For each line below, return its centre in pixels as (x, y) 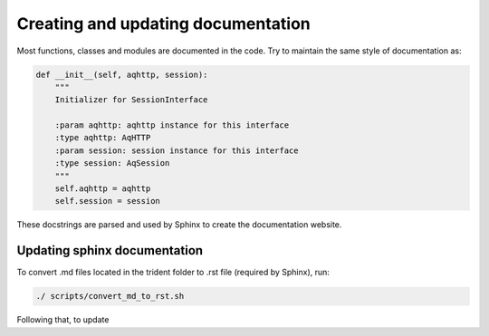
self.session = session (107, 201)
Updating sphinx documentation (110, 250)
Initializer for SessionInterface (131, 100)
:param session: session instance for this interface (177, 150)
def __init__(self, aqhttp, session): (122, 74)
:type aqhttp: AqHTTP (103, 138)
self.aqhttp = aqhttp (103, 189)
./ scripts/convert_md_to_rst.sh (110, 296)
